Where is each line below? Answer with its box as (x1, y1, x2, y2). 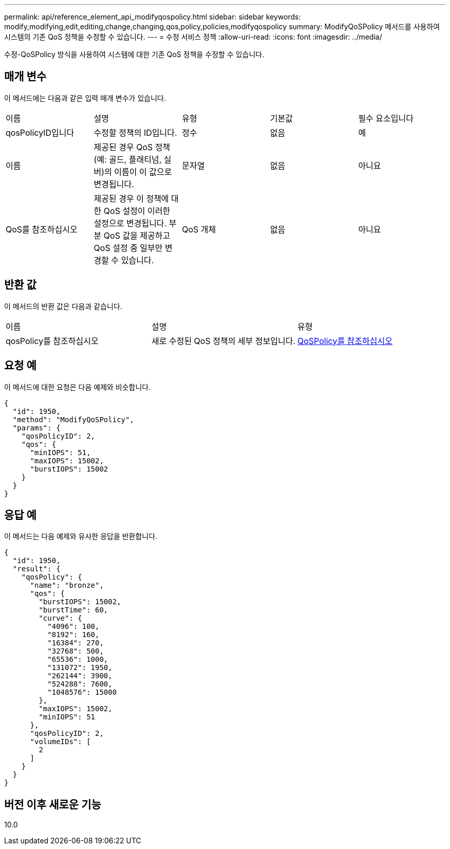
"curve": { (39, 614, 82, 623)
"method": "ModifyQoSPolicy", (12, 415, 134, 424)
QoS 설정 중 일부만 (93, 242, 163, 253)
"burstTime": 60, (39, 606, 108, 615)
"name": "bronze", (30, 581, 104, 590)
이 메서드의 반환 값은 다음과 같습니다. (4, 301, 122, 311)
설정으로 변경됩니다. (93, 218, 167, 228)
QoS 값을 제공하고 (103, 230, 171, 241)
